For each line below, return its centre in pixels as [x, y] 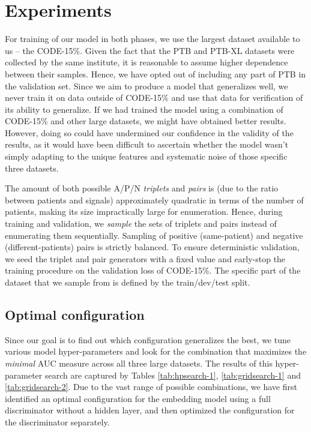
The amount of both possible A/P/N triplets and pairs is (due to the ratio [142, 188]
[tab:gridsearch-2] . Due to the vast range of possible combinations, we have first [151, 387]
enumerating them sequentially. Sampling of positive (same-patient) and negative [154, 235]
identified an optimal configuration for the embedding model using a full [138, 398]
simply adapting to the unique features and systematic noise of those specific [146, 156]
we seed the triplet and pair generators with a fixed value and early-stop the [145, 258]
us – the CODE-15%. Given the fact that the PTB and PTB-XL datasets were [150, 50]
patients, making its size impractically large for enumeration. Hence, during [144, 211]
